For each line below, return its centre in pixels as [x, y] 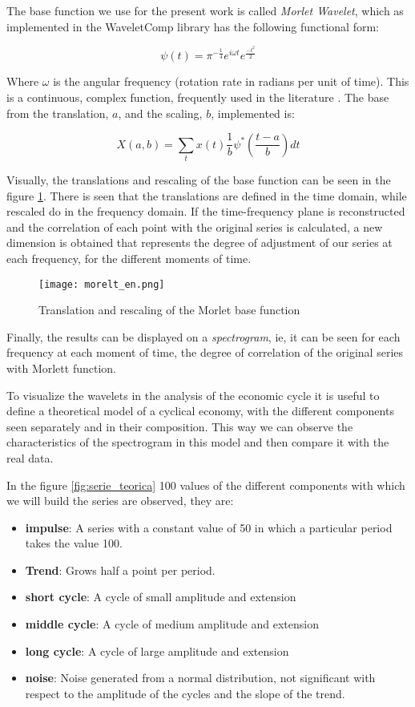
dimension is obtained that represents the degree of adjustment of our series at [199, 242]
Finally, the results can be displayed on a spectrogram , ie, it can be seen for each [203, 336]
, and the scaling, [160, 113]
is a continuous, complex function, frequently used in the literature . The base [198, 97]
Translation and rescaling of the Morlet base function [169, 310]
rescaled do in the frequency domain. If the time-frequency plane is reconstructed [206, 211]
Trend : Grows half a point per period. [120, 570]
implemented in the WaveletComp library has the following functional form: [193, 26]
